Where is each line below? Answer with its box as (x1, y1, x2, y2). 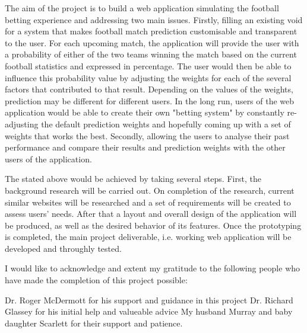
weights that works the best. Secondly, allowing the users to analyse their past (5, 129, 290, 142)
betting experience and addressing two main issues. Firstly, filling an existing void (5, 13, 303, 25)
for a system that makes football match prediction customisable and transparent (5, 25, 297, 37)
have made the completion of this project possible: (5, 274, 188, 286)
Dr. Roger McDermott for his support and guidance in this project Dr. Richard (5, 293, 293, 306)
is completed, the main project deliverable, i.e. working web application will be (5, 230, 292, 243)
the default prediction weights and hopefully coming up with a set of (41, 117, 291, 130)
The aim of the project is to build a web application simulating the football (5, 2, 279, 14)
